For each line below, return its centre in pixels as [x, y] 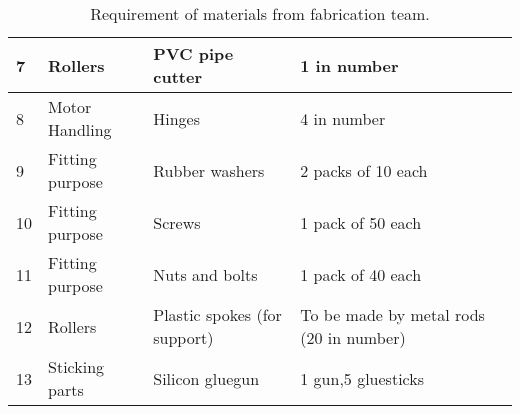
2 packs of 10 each [364, 170]
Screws [177, 222]
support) [183, 337]
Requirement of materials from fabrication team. [260, 13]
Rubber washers [209, 170]
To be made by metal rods [392, 314]
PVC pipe [193, 53]
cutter [177, 76]
